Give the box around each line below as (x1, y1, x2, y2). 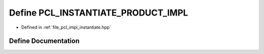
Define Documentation (9, 37, 80, 45)
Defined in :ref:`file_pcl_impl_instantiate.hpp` (21, 24, 111, 30)
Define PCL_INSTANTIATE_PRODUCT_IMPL (9, 7, 188, 18)
